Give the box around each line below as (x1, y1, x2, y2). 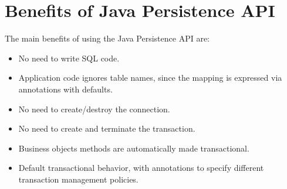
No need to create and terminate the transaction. (18, 122, 195, 135)
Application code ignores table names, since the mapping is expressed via (18, 71, 282, 84)
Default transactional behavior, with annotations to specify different (18, 161, 264, 174)
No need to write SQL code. (18, 51, 120, 64)
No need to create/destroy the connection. (18, 102, 170, 115)
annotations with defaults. (18, 83, 113, 95)
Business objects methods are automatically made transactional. (18, 142, 249, 154)
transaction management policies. (18, 173, 139, 185)
